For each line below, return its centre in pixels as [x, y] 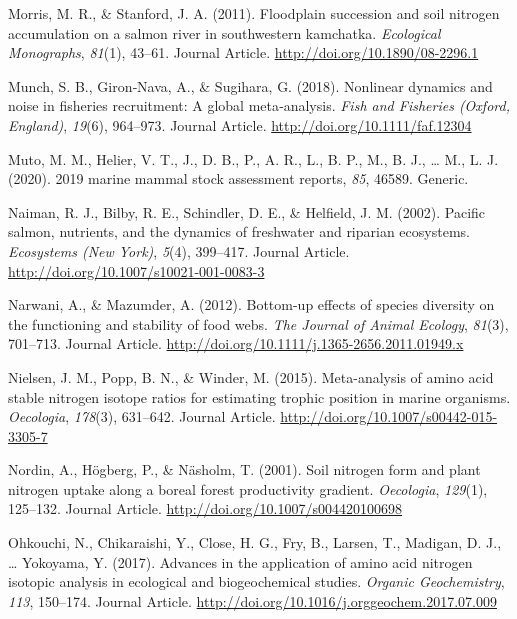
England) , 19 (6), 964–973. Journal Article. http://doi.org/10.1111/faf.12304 [240, 124]
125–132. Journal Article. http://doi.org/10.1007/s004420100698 [205, 508]
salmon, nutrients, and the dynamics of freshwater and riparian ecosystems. [239, 231]
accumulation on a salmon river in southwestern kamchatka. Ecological [224, 32]
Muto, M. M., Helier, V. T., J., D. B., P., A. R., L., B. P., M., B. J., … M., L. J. [253, 158]
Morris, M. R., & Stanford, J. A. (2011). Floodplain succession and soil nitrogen [254, 13]
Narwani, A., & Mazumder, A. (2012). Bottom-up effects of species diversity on [251, 304]
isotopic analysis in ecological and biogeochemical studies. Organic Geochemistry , [256, 581]
